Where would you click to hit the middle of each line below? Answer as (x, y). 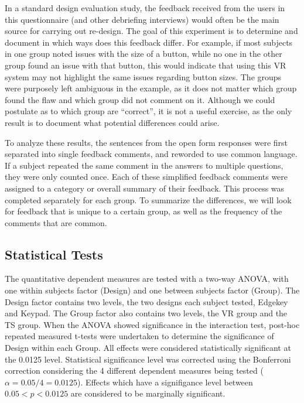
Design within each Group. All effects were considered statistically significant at (148, 348)
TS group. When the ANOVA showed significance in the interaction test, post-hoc (152, 324)
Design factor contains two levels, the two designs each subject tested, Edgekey (146, 301)
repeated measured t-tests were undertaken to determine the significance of (139, 336)
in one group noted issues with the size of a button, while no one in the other (144, 54)
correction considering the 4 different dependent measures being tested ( (134, 370)
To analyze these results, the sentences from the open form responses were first (146, 142)
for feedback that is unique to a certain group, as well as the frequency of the (144, 211)
